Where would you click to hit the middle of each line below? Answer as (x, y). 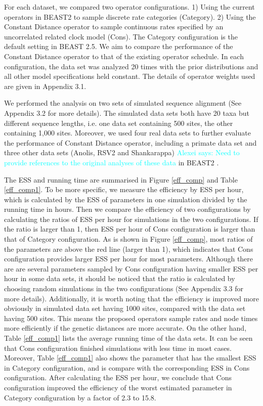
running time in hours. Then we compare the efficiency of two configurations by (127, 209)
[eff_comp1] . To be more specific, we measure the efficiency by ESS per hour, (124, 189)
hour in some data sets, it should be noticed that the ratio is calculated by (120, 278)
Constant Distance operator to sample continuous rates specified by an (114, 27)
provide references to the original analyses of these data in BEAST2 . (112, 162)
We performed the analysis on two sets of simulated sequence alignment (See (123, 103)
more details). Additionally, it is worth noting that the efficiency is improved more (131, 298)
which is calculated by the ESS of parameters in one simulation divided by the (126, 199)
